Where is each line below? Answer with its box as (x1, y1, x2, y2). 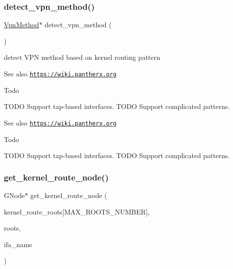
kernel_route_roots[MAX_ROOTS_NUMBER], (4, 206, 150, 216)
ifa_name (4, 239, 33, 249)
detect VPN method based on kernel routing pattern (4, 52, 161, 62)
